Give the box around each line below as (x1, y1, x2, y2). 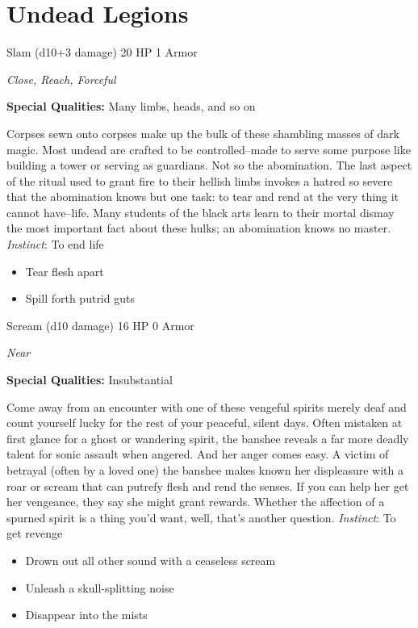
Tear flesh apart (25, 262, 104, 279)
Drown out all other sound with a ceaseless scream (25, 551, 276, 568)
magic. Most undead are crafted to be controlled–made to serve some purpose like (6, 140, 411, 157)
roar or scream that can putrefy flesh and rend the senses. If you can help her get (6, 477, 409, 494)
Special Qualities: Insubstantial (6, 371, 173, 388)
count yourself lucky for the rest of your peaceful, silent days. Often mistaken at (6, 414, 403, 431)
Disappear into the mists (25, 606, 148, 623)
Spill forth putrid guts (25, 290, 135, 307)
